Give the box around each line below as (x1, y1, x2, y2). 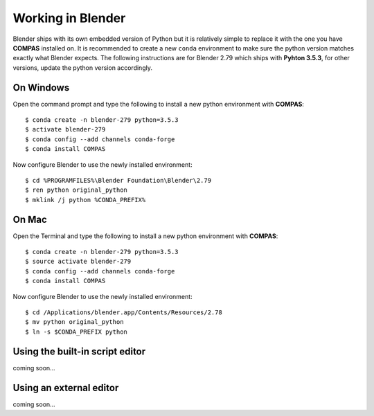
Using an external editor (12, 381, 119, 394)
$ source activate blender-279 (25, 257, 132, 266)
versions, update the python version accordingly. (12, 63, 152, 72)
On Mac (12, 213, 48, 225)
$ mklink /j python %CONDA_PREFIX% (25, 196, 146, 204)
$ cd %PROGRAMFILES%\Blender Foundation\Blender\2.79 (25, 177, 211, 184)
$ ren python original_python (25, 186, 128, 194)
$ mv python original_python (25, 318, 124, 326)
